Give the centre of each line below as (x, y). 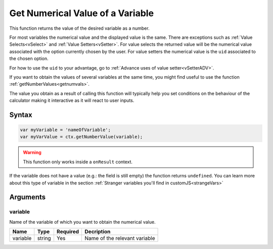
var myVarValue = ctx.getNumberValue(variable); (81, 137)
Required (68, 232)
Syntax (21, 115)
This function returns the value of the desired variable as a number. (79, 28)
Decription (98, 232)
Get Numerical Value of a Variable (82, 13)
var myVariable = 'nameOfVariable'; (65, 130)
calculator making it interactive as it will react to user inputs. (72, 100)
